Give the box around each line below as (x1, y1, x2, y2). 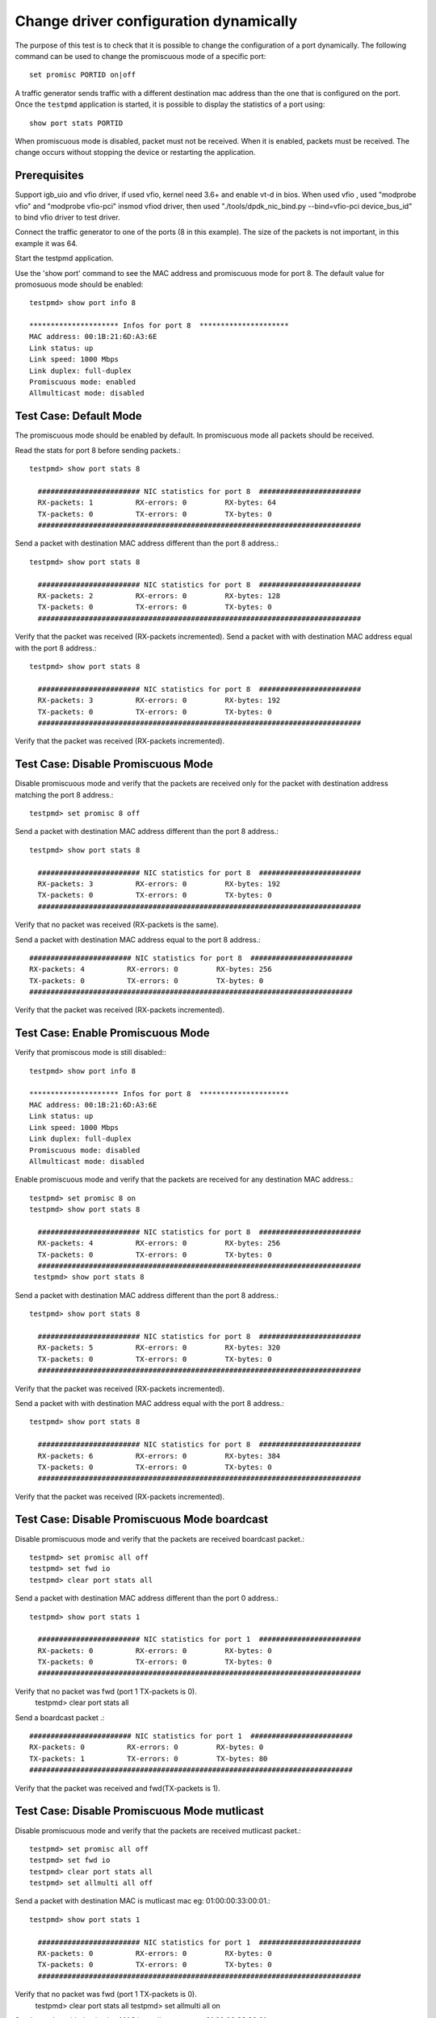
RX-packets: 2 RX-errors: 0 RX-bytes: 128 (37, 592, 281, 601)
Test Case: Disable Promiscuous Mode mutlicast (15, 1804, 264, 1818)
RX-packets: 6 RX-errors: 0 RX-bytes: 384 (37, 1451, 281, 1460)
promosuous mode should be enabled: (15, 279, 144, 289)
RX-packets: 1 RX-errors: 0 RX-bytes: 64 (37, 498, 276, 508)
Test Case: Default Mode (15, 409, 143, 423)
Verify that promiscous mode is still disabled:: (15, 1048, 167, 1057)
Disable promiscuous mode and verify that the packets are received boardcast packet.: (15, 1534, 304, 1543)
